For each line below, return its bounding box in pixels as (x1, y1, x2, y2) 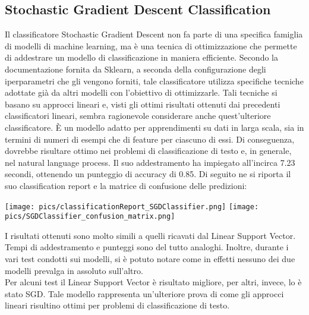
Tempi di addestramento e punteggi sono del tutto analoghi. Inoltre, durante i (5, 241, 289, 253)
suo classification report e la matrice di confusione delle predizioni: (5, 179, 247, 191)
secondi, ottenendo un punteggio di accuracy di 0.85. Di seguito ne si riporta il (5, 168, 291, 180)
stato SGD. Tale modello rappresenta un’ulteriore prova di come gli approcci (5, 287, 284, 300)
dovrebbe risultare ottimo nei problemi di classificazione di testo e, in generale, (5, 144, 292, 157)
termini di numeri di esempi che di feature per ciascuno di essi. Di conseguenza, (5, 133, 295, 145)
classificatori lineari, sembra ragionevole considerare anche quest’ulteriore (5, 109, 271, 122)
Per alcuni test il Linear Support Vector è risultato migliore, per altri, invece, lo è (5, 276, 302, 288)
